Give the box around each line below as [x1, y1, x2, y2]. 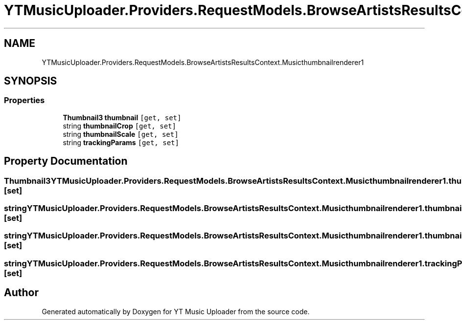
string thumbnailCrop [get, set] [63, 121, 176, 130]
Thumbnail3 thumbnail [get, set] [63, 113, 182, 122]
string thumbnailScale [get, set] [63, 130, 179, 138]
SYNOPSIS [4, 75, 57, 87]
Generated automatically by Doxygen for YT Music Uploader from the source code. [42, 307, 310, 316]
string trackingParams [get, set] [63, 138, 179, 147]
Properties [4, 95, 45, 106]
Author [4, 286, 39, 299]
